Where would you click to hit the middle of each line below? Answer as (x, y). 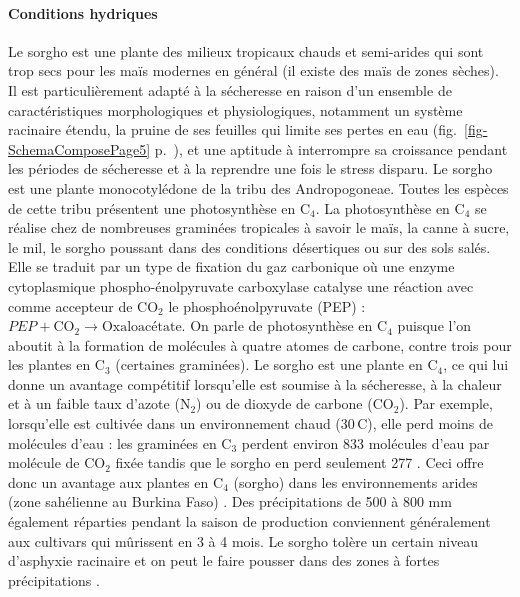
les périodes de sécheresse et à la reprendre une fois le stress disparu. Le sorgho (250, 168)
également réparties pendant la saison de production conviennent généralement (249, 521)
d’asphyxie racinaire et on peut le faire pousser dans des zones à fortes (224, 560)
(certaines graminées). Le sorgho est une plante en (269, 364)
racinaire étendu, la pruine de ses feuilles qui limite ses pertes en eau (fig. (232, 129)
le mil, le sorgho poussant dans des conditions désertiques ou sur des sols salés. (249, 246)
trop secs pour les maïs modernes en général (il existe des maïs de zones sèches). (253, 70)
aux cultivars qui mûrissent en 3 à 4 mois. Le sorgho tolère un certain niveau (243, 540)
